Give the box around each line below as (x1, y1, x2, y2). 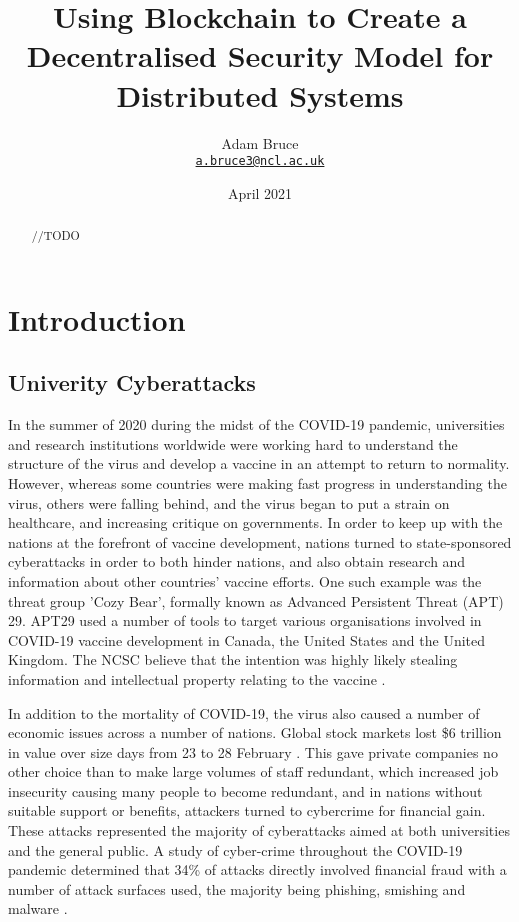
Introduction (8, 298, 186, 339)
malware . (8, 898, 68, 919)
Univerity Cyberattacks (8, 367, 256, 398)
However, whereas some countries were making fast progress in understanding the (8, 472, 507, 493)
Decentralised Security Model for (26, 35, 494, 76)
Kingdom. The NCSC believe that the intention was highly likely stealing (8, 649, 458, 670)
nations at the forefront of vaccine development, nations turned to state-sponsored (8, 531, 512, 552)
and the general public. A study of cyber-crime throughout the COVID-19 (8, 839, 463, 860)
